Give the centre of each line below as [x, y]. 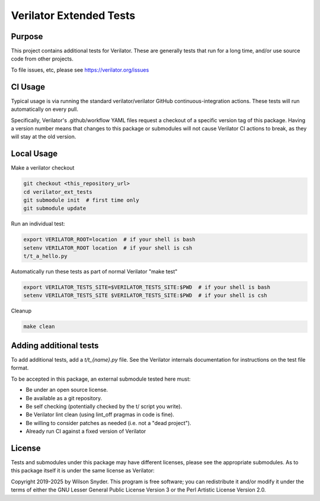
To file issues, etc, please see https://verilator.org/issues [80, 70]
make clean [39, 327]
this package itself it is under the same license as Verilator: [83, 471]
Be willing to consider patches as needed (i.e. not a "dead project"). [109, 423]
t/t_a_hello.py [45, 256]
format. [20, 368]
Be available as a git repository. [64, 398]
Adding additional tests [55, 345]
